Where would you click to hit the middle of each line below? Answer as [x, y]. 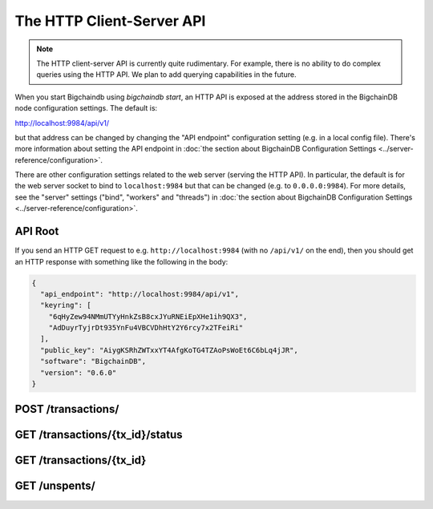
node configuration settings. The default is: [86, 108]
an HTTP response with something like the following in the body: [121, 261]
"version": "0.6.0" [79, 372]
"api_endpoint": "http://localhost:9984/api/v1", [140, 294]
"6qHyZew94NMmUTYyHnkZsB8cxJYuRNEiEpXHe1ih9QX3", [148, 316]
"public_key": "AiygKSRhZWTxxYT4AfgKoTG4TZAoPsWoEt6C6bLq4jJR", [169, 350]
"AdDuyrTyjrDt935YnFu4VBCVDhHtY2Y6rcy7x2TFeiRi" [146, 328]
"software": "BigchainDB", [93, 362]
